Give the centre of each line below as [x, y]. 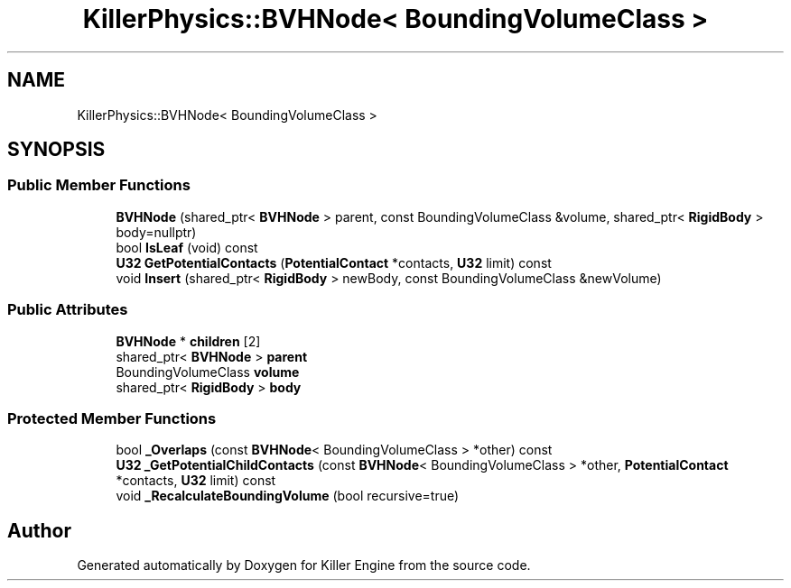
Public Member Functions [99, 185]
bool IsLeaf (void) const [187, 247]
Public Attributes [68, 310]
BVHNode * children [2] [188, 341]
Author [39, 530]
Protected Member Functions [112, 418]
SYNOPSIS [56, 150]
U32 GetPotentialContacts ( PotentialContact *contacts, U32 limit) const [334, 262]
